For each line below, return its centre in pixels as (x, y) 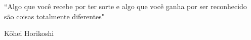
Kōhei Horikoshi (29, 33)
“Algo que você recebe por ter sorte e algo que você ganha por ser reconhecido (126, 6)
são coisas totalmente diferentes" (54, 16)
